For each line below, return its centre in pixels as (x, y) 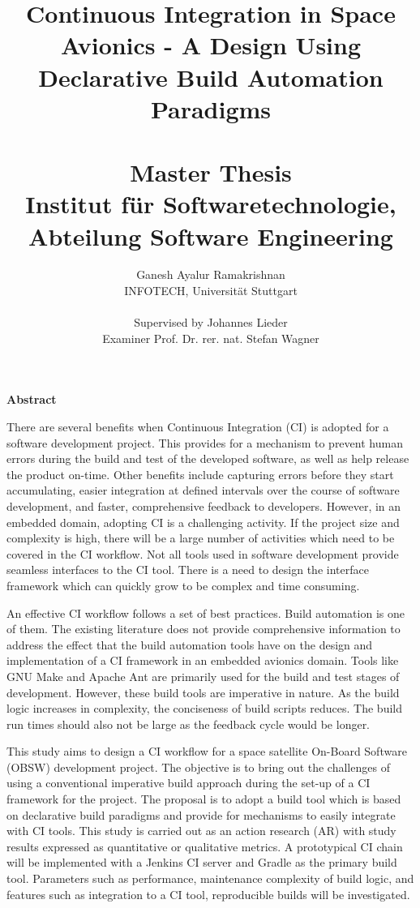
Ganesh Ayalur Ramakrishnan (211, 274)
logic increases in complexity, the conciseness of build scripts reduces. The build (204, 708)
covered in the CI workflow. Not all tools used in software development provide (203, 553)
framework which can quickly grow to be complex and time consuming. (183, 585)
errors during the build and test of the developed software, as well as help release (208, 458)
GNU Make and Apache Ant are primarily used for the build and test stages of (203, 676)
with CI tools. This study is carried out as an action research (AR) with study (201, 831)
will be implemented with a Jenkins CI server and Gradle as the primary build (202, 862)
